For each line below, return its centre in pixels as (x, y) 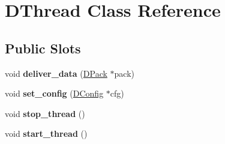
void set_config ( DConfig (54, 93)
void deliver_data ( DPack (56, 73)
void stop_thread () (45, 113)
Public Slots (43, 48)
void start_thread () (46, 133)
